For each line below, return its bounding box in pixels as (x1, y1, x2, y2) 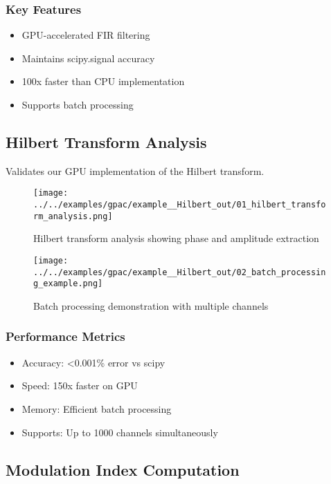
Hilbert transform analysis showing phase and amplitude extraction (33, 231, 319, 245)
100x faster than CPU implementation (21, 74, 185, 89)
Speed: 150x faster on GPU (21, 378, 138, 393)
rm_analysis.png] (33, 211, 113, 221)
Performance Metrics (6, 328, 125, 345)
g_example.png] (33, 279, 103, 289)
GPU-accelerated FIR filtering (21, 28, 150, 42)
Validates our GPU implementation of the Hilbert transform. (6, 163, 265, 178)
